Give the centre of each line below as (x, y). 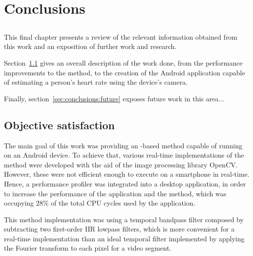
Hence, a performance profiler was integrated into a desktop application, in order (125, 183)
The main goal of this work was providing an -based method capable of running (123, 145)
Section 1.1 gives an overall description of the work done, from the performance (123, 62)
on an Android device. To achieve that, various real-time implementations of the (124, 155)
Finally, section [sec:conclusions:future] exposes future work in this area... (114, 98)
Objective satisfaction (59, 125)
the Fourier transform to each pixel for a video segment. (88, 248)
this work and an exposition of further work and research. (90, 46)
